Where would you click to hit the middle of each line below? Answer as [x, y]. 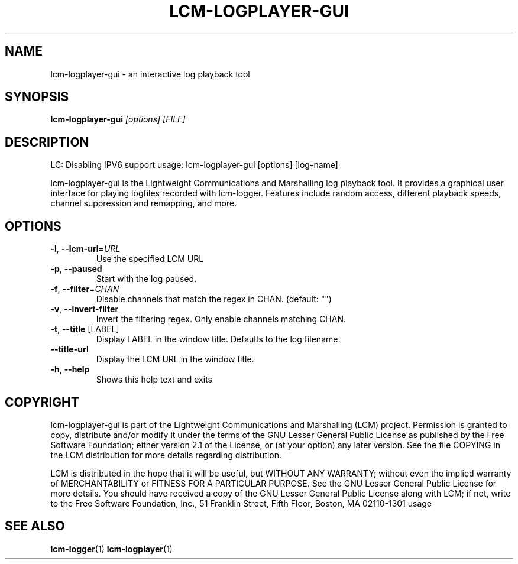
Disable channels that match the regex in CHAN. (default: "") [214, 299]
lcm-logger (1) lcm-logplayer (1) [111, 549]
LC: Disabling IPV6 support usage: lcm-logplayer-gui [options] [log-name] [194, 165]
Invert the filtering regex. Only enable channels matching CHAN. [221, 319]
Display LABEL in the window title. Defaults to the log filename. [218, 339]
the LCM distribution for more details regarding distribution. [166, 455]
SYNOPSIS [37, 97]
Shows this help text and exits [154, 380]
